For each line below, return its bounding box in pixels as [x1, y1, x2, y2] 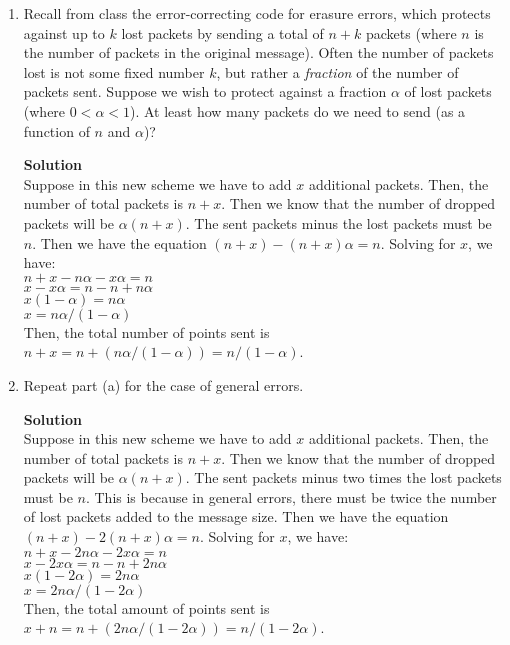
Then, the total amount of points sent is [23, 597, 270, 618]
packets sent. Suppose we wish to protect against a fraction [23, 81, 387, 102]
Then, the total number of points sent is [23, 321, 270, 342]
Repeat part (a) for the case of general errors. [23, 374, 304, 395]
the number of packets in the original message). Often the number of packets [23, 42, 494, 63]
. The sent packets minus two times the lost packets [185, 467, 502, 488]
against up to [23, 22, 105, 43]
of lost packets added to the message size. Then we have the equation [23, 506, 449, 527]
